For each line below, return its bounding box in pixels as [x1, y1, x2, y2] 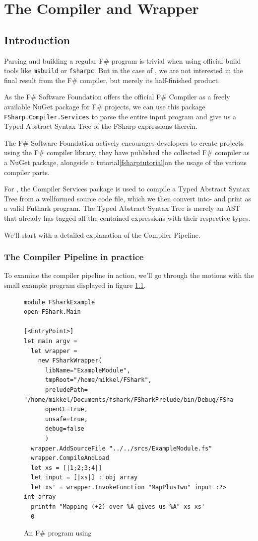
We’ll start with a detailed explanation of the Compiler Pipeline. [4, 229, 200, 240]
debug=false [45, 425, 84, 433]
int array [24, 493, 56, 501]
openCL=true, [45, 406, 88, 413]
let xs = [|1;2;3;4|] [31, 464, 102, 471]
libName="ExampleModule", [45, 366, 130, 374]
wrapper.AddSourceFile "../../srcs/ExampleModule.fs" [31, 445, 212, 452]
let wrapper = [31, 347, 77, 355]
